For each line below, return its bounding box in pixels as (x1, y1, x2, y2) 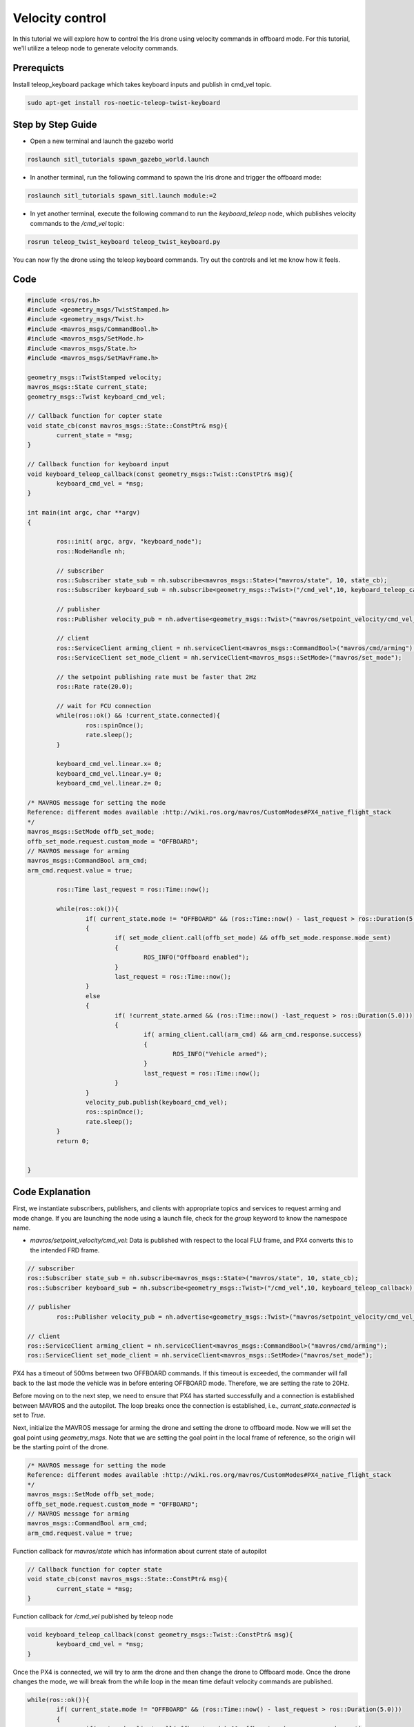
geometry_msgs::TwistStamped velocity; (27, 373, 162, 381)
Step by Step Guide (12, 119, 97, 131)
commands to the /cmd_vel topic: (30, 219, 124, 227)
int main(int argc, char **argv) (27, 508, 141, 517)
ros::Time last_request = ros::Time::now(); (56, 886, 210, 894)
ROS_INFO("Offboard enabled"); (144, 953, 250, 962)
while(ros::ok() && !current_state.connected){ (56, 712, 221, 720)
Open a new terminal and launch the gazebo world (30, 137, 174, 145)
